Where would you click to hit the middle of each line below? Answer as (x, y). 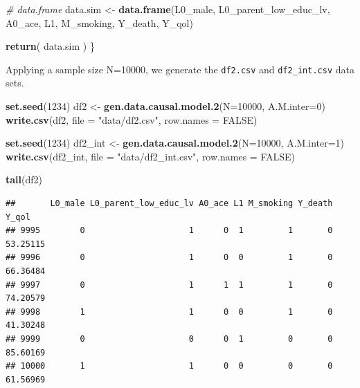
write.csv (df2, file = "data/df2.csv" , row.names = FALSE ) (132, 119)
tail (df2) (24, 179)
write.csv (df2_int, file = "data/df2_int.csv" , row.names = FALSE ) (150, 156)
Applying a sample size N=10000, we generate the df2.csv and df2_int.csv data (180, 69)
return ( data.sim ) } (50, 46)
